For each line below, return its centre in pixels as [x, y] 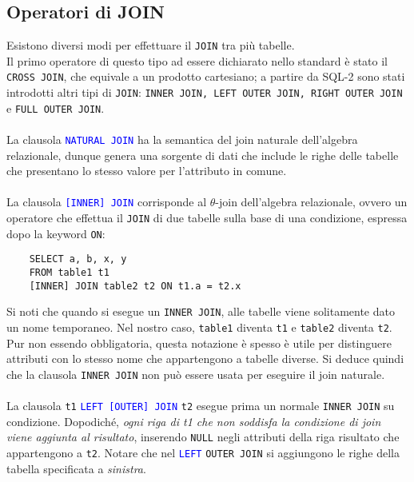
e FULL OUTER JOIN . [56, 108]
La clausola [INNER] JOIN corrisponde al [107, 202]
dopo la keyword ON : [56, 233]
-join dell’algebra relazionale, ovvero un [311, 202]
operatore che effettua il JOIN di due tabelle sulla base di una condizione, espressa [207, 218]
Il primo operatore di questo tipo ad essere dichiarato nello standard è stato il [197, 60]
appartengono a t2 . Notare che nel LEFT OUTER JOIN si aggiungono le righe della [203, 453]
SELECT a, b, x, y [78, 259]
